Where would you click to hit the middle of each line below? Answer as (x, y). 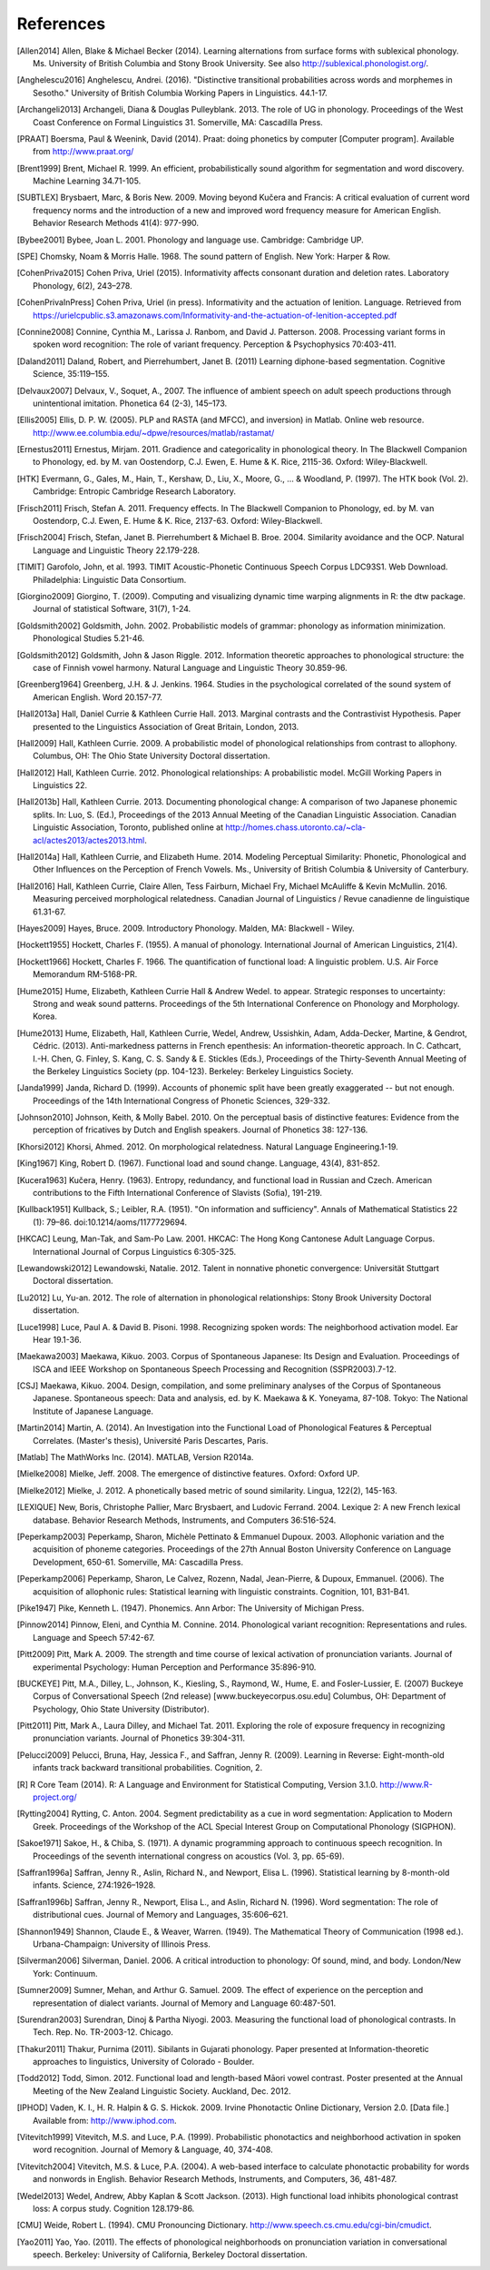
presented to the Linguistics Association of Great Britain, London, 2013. (166, 726)
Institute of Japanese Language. (93, 1411)
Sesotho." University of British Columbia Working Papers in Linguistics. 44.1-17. (181, 93)
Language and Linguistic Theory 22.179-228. (116, 550)
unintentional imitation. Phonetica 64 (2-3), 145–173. (130, 403)
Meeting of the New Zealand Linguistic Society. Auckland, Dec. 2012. (162, 2091)
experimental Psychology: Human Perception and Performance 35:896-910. (175, 1667)
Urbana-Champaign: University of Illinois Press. (122, 1944)
